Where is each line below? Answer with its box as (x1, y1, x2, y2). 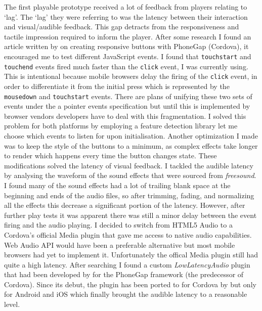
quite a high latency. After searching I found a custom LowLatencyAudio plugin (4, 259, 250, 270)
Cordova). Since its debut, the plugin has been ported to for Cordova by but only (4, 279, 256, 289)
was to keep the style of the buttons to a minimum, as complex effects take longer (4, 140, 258, 151)
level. (4, 299, 20, 309)
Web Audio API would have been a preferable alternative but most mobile (4, 239, 235, 250)
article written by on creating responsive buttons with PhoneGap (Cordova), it (4, 41, 249, 52)
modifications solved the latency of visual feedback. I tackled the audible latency (4, 160, 253, 170)
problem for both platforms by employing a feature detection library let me (4, 120, 238, 131)
